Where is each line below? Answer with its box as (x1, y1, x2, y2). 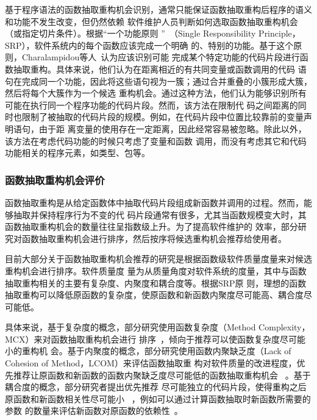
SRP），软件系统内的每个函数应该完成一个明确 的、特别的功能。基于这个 (5, 38, 294, 51)
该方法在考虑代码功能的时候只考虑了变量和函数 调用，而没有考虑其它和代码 (5, 134, 307, 147)
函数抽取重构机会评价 (5, 172, 105, 187)
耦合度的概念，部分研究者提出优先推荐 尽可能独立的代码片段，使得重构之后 (5, 380, 307, 393)
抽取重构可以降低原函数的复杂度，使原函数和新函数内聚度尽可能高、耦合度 (5, 288, 304, 301)
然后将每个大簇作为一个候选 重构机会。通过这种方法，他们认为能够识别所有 (5, 87, 307, 99)
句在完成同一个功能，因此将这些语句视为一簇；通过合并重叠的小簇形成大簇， (5, 74, 312, 87)
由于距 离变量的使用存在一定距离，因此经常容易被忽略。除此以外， (38, 122, 307, 135)
